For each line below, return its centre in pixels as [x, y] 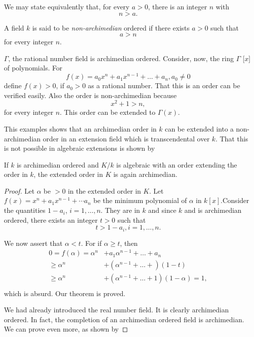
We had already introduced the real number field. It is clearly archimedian [116, 310]
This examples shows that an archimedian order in [80, 128]
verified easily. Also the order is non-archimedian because [91, 95]
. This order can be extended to [108, 112]
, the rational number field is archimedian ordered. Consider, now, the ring [121, 58]
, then [129, 243]
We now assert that [33, 243]
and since [162, 210]
